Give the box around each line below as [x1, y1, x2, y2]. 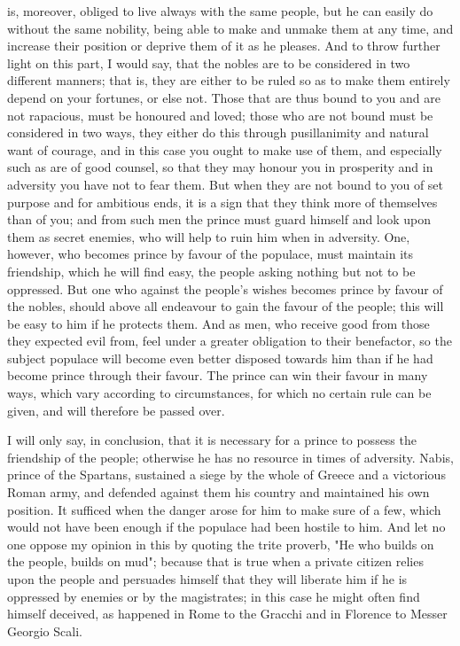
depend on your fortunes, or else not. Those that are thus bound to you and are [7, 88, 441, 106]
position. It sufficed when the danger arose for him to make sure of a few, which [7, 500, 441, 518]
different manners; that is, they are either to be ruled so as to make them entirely [7, 71, 450, 90]
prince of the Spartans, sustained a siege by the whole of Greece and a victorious [7, 465, 446, 484]
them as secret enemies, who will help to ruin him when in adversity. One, [7, 227, 410, 245]
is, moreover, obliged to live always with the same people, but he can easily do [7, 2, 433, 19]
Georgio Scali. [7, 621, 82, 640]
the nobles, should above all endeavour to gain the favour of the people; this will [7, 297, 444, 315]
